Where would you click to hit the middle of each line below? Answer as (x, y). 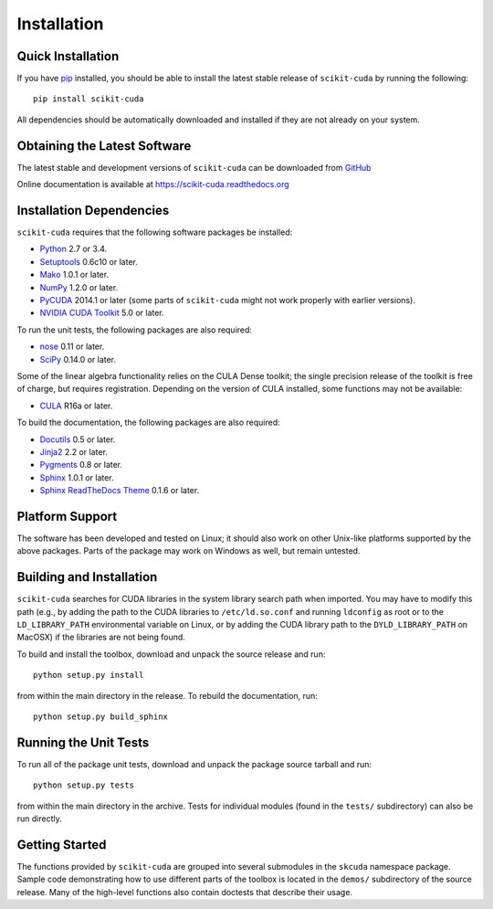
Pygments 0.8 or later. (81, 465)
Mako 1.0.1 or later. (74, 275)
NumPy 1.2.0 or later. (79, 287)
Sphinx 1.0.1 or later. (77, 477)
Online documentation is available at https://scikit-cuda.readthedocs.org (153, 185)
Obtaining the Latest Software (104, 146)
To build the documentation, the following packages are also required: (148, 423)
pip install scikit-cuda (89, 99)
